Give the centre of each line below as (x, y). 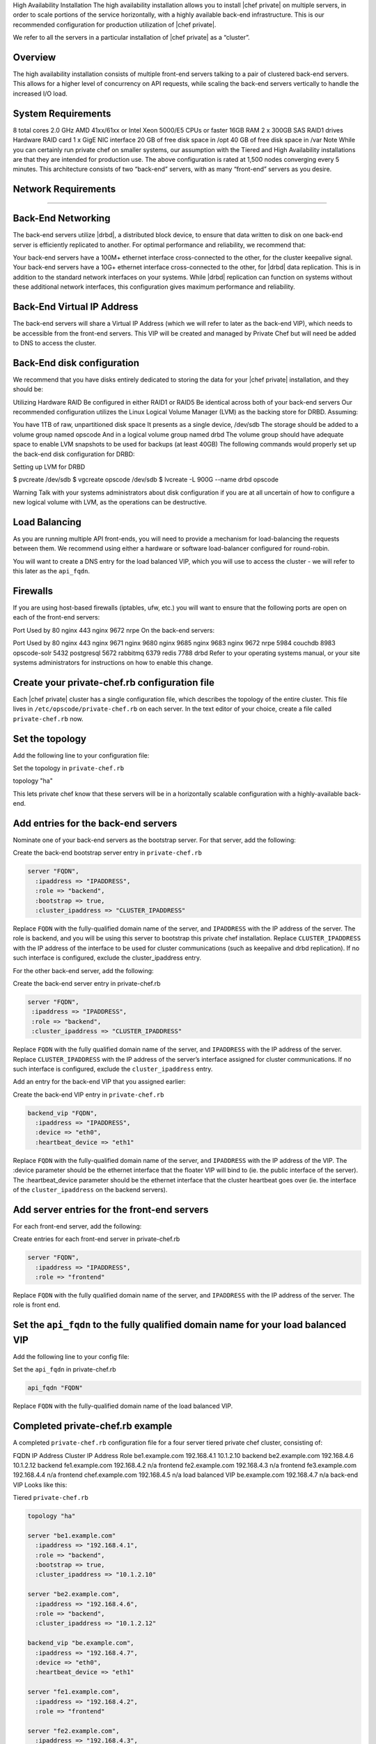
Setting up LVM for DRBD (49, 467)
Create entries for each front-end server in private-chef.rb (96, 1239)
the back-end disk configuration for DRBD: (74, 454)
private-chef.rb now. (48, 719)
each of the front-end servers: (56, 617)
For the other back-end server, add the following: (83, 970)
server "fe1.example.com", (73, 1692)
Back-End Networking (62, 219)
